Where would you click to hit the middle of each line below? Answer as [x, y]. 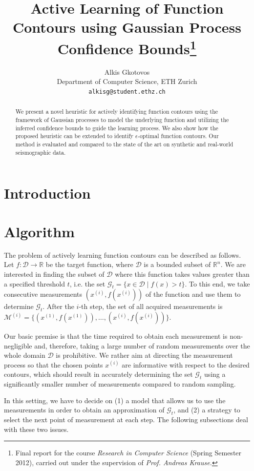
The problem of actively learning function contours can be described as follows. [123, 255]
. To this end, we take [217, 283]
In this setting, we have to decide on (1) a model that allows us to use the [115, 400]
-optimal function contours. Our [178, 136]
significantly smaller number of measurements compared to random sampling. [120, 384]
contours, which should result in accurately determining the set [98, 374]
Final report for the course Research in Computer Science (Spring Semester [128, 453]
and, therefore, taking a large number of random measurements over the [142, 345]
